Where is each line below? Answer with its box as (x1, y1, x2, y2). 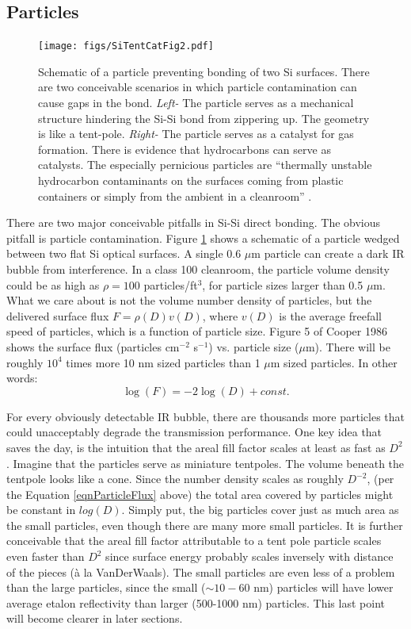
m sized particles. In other (270, 354, 398, 370)
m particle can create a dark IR (251, 245, 405, 262)
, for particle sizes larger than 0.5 (202, 276, 363, 293)
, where (202, 307, 238, 324)
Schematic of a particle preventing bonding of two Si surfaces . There (38, 63, 370, 79)
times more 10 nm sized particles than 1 (66, 354, 261, 370)
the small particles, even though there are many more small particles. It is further (6, 516, 403, 533)
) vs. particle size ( (208, 338, 299, 355)
